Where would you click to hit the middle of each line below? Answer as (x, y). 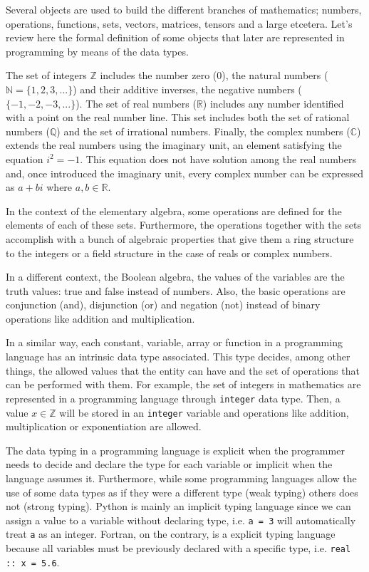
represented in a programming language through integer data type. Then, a (173, 398)
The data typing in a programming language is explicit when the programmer (175, 450)
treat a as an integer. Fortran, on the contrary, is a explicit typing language (171, 534)
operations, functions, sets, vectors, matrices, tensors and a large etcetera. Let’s (179, 23)
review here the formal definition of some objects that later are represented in (175, 37)
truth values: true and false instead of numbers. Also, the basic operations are (176, 290)
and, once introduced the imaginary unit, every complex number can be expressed (185, 173)
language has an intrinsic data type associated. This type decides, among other (178, 357)
